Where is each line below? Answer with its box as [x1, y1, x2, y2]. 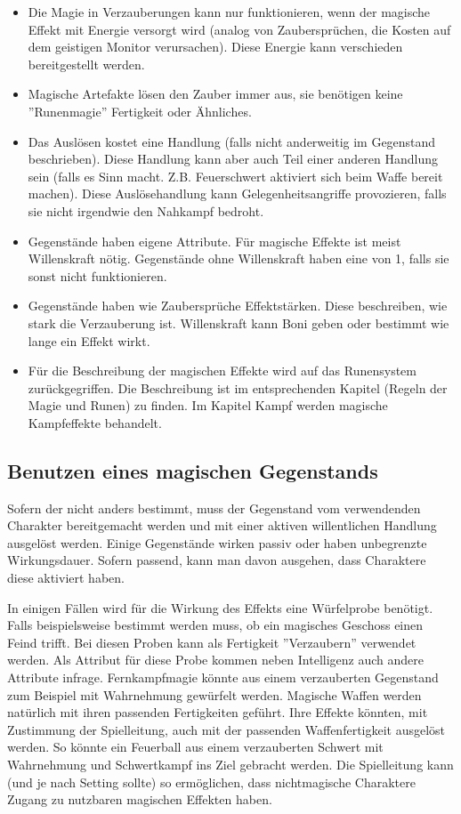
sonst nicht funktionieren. [28, 266, 167, 285]
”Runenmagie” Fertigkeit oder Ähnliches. [28, 101, 252, 120]
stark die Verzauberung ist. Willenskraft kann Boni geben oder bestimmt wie [28, 313, 449, 332]
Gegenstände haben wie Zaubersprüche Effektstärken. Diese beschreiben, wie [28, 296, 448, 315]
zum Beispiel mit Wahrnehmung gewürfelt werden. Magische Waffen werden [7, 685, 422, 704]
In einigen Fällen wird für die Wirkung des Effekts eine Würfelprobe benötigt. [7, 598, 433, 617]
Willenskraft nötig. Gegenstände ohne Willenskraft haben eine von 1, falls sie [28, 249, 449, 268]
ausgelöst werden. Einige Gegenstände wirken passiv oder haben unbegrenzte [7, 533, 427, 552]
